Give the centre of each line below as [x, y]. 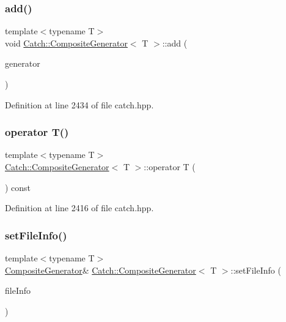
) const [18, 187]
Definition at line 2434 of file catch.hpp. [79, 104]
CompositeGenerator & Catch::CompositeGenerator [101, 270]
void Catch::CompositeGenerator [66, 43]
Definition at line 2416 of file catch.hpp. [79, 208]
